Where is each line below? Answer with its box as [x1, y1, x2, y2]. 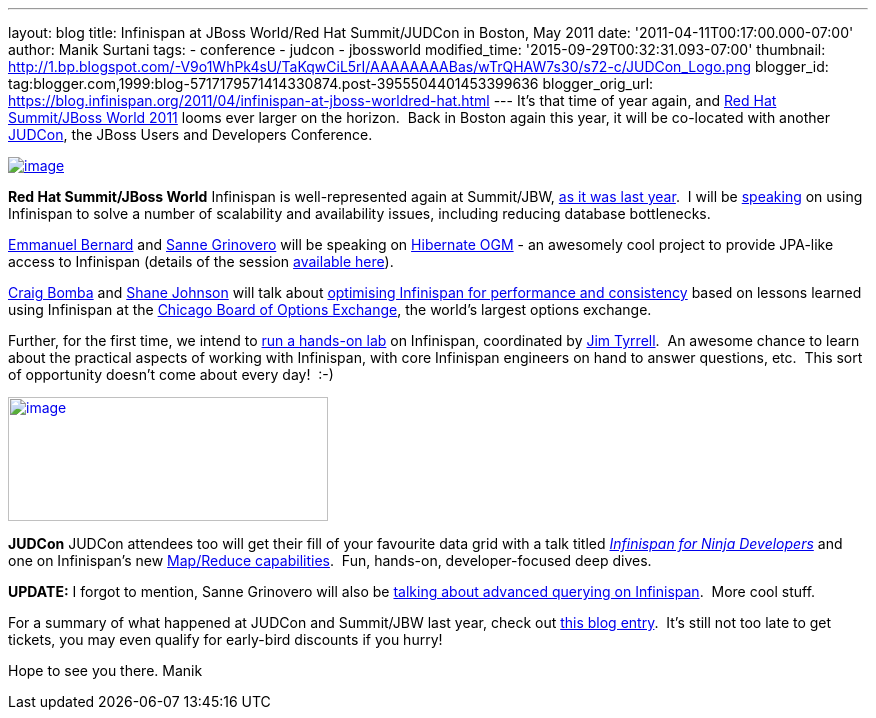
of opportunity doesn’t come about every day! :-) [8, 366, 334, 383]
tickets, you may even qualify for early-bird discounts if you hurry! [8, 631, 443, 648]
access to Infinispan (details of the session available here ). [8, 253, 394, 270]
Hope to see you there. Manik [8, 662, 203, 679]
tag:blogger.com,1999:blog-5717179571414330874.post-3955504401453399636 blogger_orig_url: [8, 75, 654, 92]
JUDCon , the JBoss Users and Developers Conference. [8, 126, 373, 143]
